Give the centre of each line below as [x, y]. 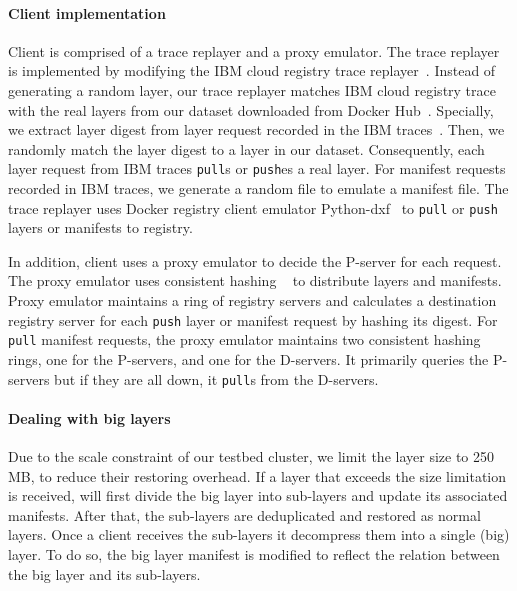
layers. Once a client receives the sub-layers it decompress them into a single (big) [259, 534]
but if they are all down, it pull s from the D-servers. [216, 378]
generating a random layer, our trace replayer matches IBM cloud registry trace [252, 89]
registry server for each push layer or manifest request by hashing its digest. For [253, 319]
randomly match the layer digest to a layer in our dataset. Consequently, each [246, 148]
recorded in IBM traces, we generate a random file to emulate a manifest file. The [258, 188]
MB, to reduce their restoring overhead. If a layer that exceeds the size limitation [257, 475]
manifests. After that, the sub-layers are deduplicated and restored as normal [244, 514]
